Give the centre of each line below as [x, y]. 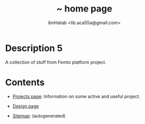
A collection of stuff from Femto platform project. [56, 62]
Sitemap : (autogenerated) [39, 115]
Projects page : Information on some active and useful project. [76, 96]
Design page [26, 106]
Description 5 [34, 48]
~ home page [84, 9]
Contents [25, 82]
